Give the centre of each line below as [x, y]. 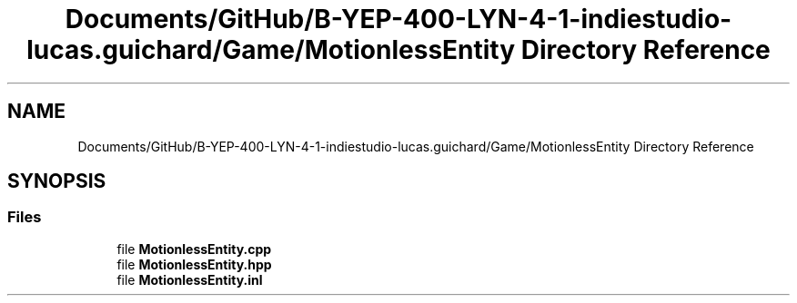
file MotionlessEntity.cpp [194, 249]
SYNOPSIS [57, 181]
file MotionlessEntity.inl [190, 279]
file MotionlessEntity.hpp [194, 264]
